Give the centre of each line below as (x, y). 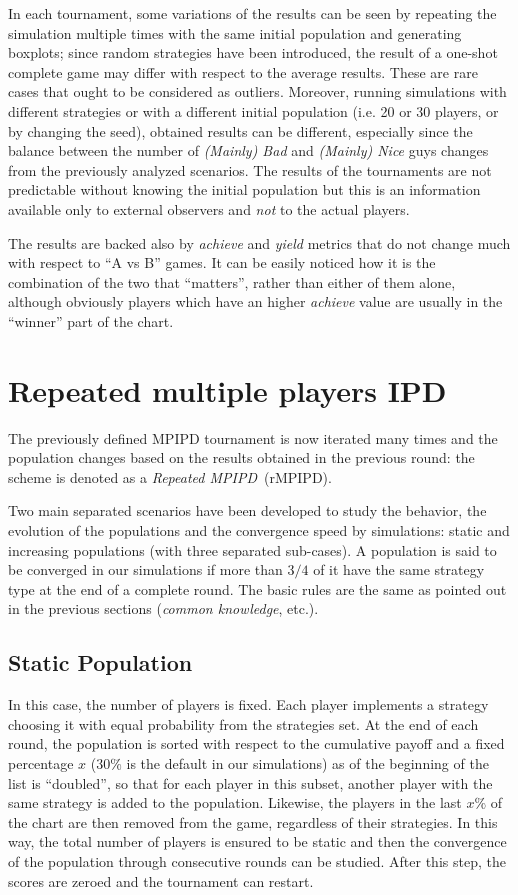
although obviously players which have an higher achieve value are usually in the (255, 301)
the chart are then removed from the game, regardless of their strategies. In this (253, 821)
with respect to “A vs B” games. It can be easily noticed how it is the (222, 262)
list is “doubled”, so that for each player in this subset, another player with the (250, 782)
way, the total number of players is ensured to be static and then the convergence (257, 841)
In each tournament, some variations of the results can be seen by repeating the (252, 13)
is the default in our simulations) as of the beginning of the (307, 762)
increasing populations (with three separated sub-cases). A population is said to (252, 549)
